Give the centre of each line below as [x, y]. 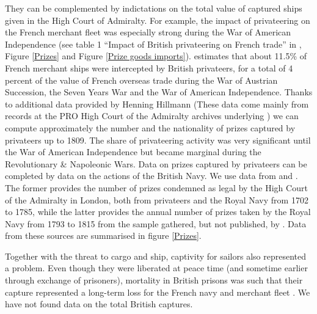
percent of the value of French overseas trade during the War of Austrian [141, 80]
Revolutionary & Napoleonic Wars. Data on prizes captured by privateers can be [156, 163]
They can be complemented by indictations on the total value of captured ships [154, 8]
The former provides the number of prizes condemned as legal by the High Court [156, 187]
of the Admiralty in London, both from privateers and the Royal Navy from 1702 [157, 199]
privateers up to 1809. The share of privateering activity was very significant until [158, 140]
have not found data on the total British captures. [99, 304]
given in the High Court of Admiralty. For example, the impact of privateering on [158, 20]
